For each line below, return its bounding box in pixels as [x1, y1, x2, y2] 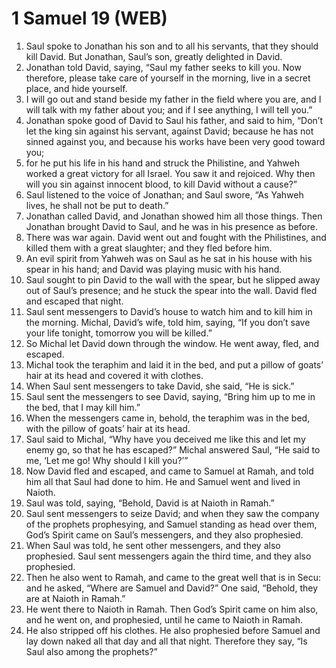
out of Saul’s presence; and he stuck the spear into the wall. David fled [25, 284, 318, 296]
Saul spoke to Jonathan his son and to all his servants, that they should [25, 40, 319, 52]
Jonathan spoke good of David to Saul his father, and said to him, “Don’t [25, 114, 323, 126]
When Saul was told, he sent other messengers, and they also [25, 539, 281, 551]
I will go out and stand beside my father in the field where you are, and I [25, 93, 322, 105]
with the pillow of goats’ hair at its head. [25, 422, 191, 434]
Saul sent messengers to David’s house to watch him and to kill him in [25, 305, 313, 317]
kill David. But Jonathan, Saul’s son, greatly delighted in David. [25, 50, 283, 62]
